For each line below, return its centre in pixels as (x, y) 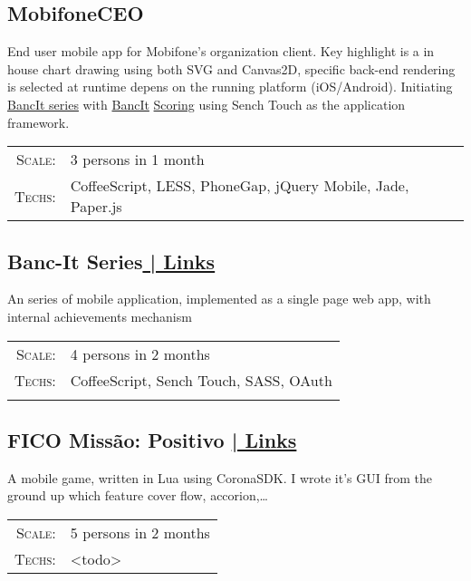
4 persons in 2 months (140, 353)
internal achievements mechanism (100, 316)
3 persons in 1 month (137, 160)
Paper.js (96, 207)
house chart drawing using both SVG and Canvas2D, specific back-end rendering (231, 68)
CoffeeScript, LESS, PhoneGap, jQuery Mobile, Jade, (240, 186)
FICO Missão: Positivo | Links (152, 439)
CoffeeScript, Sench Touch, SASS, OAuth (201, 380)
